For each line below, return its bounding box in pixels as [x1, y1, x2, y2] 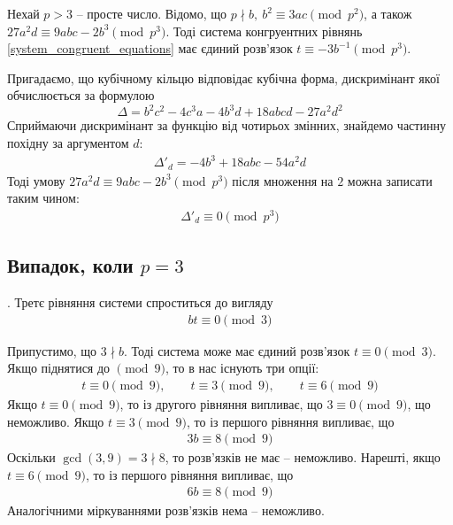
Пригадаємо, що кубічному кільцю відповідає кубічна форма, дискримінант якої [7, 68, 440, 87]
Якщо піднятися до [7, 359, 111, 377]
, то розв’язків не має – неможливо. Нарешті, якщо [165, 448, 441, 467]
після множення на [232, 171, 334, 189]
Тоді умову [7, 171, 65, 189]
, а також [364, 4, 412, 22]
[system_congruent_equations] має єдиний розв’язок [7, 39, 293, 58]
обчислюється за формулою [7, 86, 155, 104]
